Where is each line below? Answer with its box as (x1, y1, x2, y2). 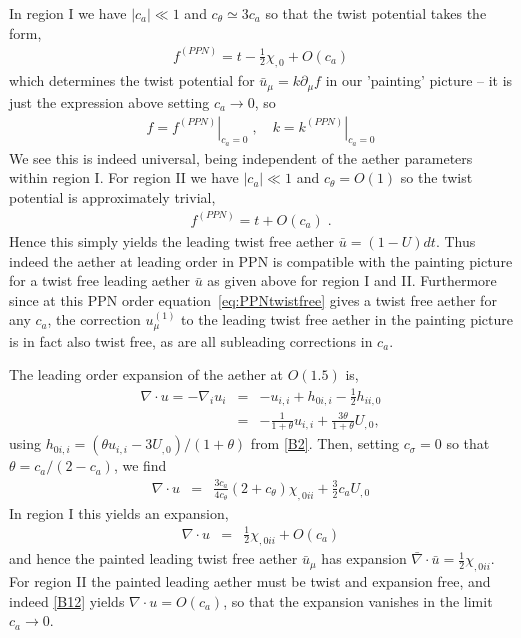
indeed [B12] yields (9, 590, 125, 611)
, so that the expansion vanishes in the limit (223, 590, 493, 611)
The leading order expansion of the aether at (9, 364, 283, 385)
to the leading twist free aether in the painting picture (181, 309, 513, 330)
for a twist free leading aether (9, 270, 191, 291)
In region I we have (9, 3, 127, 23)
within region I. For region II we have (9, 167, 239, 188)
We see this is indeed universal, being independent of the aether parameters (9, 147, 473, 168)
